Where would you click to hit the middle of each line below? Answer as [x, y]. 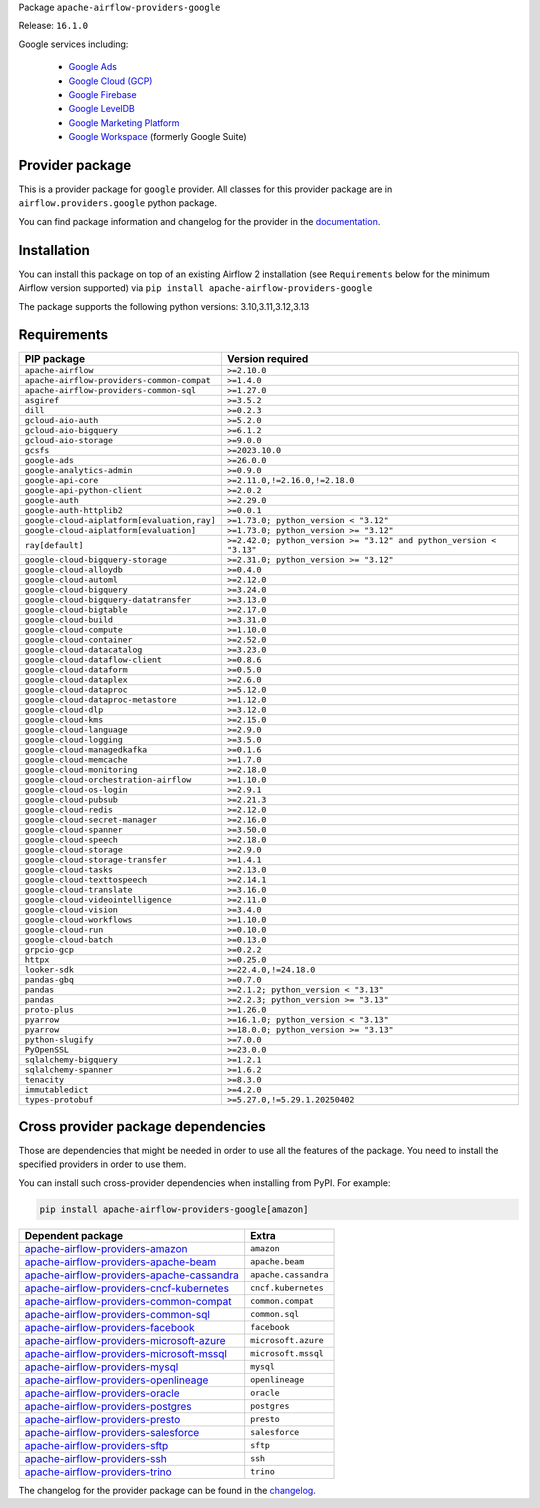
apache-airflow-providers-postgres [108, 1406]
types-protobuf [59, 1100]
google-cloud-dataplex [76, 680]
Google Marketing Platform [124, 122]
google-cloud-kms [64, 720]
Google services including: [73, 44]
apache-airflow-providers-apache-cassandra [131, 1275]
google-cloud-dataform [76, 670]
